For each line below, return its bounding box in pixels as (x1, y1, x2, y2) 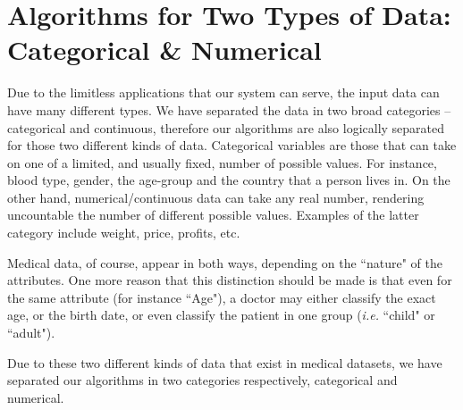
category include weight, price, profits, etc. (7, 223, 240, 242)
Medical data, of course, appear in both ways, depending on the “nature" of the (7, 253, 442, 272)
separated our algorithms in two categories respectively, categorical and (7, 371, 398, 389)
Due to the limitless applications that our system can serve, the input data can (7, 83, 440, 102)
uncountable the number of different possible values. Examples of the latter (7, 205, 419, 224)
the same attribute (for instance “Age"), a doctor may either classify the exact (7, 288, 436, 306)
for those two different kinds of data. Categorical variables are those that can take (7, 136, 457, 155)
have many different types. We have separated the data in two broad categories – (7, 100, 451, 119)
